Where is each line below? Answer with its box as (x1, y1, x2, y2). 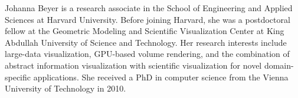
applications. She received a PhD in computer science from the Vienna (33, 70, 289, 83)
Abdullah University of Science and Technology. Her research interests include (5, 36, 287, 48)
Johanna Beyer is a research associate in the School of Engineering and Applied (5, 2, 293, 13)
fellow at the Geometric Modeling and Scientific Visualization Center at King (5, 25, 284, 37)
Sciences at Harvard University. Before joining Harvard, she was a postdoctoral (5, 13, 290, 25)
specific (5, 70, 31, 83)
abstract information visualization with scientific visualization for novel (5, 59, 262, 71)
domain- (264, 59, 294, 71)
